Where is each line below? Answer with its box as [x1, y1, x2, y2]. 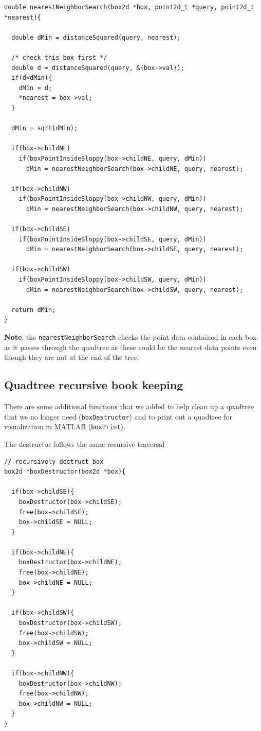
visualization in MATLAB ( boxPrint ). [4, 421, 125, 432]
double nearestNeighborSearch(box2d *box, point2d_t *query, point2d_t [4, 4, 254, 11]
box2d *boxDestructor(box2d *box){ [4, 468, 126, 476]
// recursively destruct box [4, 458, 104, 465]
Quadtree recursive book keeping [4, 377, 183, 393]
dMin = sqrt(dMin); [11, 125, 78, 132]
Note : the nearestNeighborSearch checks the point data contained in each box [4, 332, 257, 342]
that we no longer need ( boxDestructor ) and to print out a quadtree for [4, 411, 233, 422]
